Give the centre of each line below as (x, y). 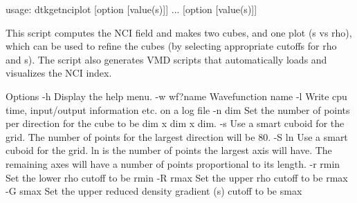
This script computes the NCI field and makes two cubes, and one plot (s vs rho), (179, 32)
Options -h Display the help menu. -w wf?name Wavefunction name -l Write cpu (176, 96)
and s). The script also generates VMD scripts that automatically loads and (166, 59)
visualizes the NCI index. (59, 73)
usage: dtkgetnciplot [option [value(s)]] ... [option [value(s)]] (131, 9)
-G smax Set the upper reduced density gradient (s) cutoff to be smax (154, 191)
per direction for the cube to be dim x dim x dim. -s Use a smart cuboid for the (175, 123)
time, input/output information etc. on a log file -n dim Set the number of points (178, 109)
